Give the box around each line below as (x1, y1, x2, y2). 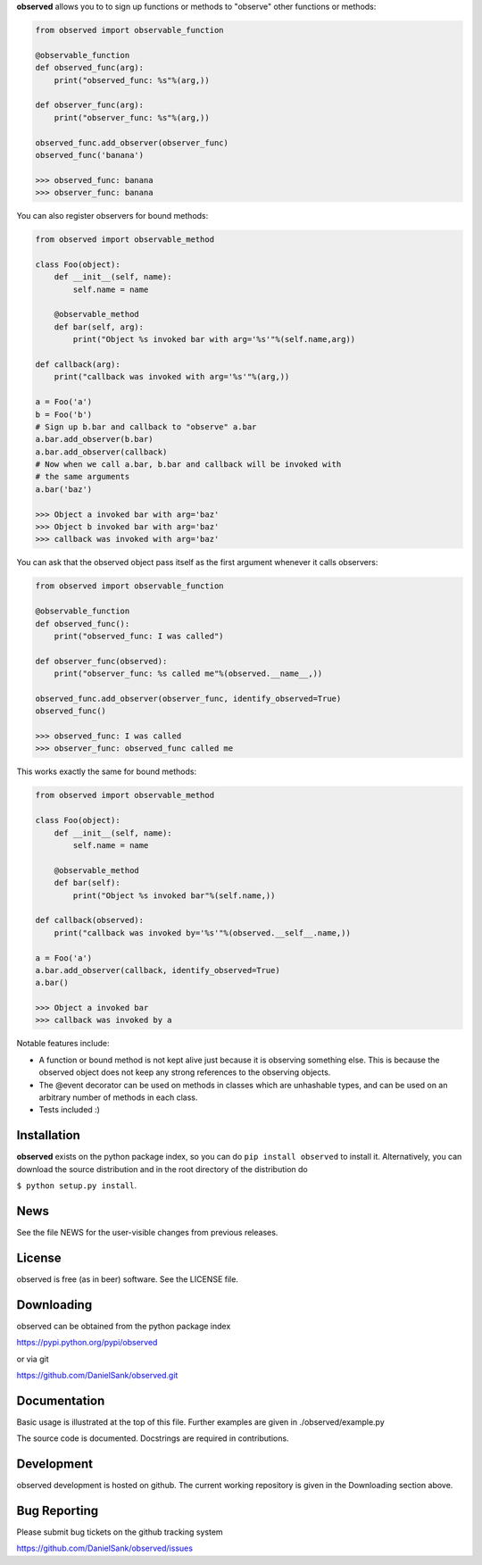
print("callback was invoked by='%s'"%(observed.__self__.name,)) (54, 928, 352, 937)
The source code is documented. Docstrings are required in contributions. (16, 1433, 289, 1444)
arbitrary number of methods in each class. (38, 1092, 198, 1103)
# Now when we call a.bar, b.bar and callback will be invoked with (35, 460, 342, 470)
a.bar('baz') (35, 484, 93, 495)
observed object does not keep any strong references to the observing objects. (38, 1067, 331, 1078)
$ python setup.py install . (16, 1180, 137, 1191)
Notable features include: (16, 1038, 110, 1049)
